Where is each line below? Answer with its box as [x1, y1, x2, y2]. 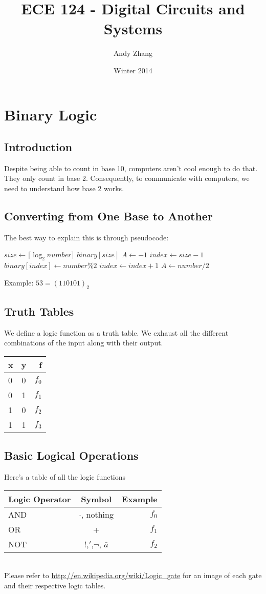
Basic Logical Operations [4, 447, 139, 463]
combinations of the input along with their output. [4, 337, 163, 348]
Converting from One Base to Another [4, 208, 213, 224]
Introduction [4, 139, 73, 155]
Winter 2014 [114, 65, 152, 75]
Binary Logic [4, 104, 97, 125]
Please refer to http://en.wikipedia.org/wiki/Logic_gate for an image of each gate [4, 570, 262, 581]
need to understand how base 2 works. [4, 183, 124, 194]
